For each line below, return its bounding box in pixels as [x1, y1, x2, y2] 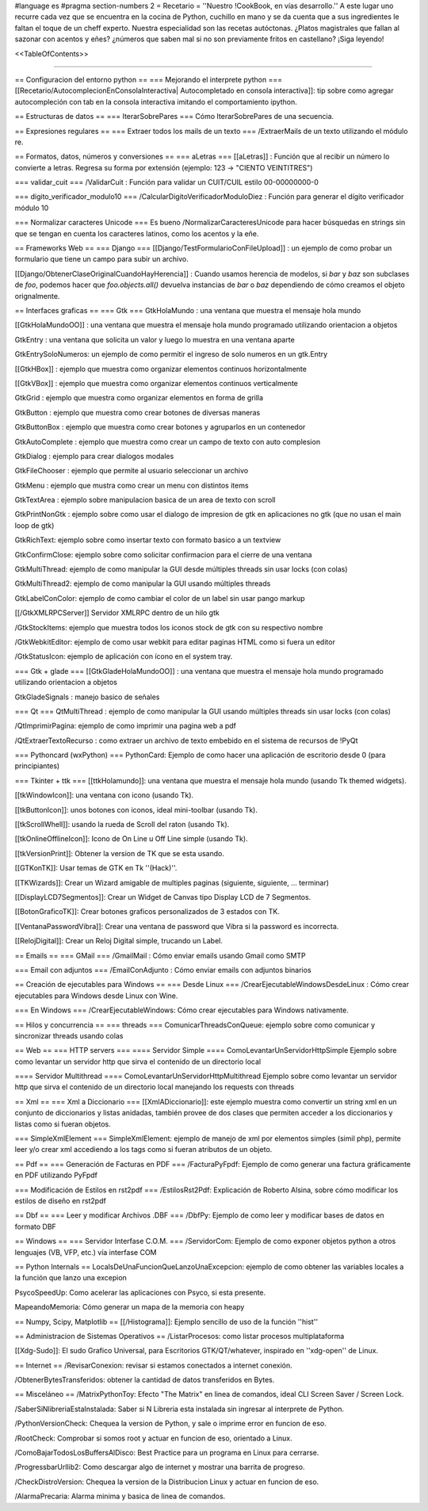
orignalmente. [14, 291, 60, 300]
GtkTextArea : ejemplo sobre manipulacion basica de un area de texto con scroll [14, 495, 276, 505]
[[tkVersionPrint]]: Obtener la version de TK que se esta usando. [14, 848, 225, 858]
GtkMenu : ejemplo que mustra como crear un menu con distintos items [14, 480, 249, 490]
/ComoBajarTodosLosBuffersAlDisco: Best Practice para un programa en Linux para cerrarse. [14, 1448, 319, 1458]
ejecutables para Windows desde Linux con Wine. [14, 991, 178, 1000]
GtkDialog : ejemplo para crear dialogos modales [14, 451, 174, 461]
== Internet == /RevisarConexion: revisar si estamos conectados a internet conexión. [14, 1360, 292, 1370]
